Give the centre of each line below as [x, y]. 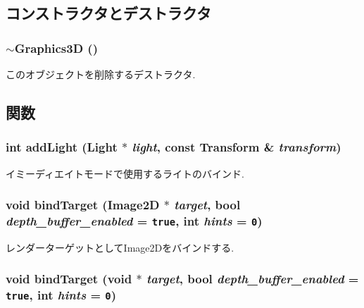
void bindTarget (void [69, 279]
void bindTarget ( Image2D [83, 205]
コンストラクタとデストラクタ [108, 13]
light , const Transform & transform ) [237, 147]
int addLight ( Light [62, 147]
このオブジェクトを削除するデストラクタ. [101, 74]
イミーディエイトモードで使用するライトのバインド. [125, 173]
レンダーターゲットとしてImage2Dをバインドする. [120, 247]
